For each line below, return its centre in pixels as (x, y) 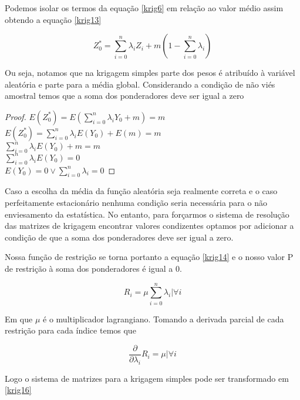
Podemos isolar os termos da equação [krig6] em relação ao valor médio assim (144, 8)
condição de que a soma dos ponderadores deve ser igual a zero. (119, 237)
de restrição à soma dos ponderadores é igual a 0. (93, 268)
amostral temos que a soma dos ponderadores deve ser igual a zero (124, 96)
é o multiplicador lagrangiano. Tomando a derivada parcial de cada (164, 319)
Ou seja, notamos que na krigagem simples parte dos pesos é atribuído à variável (150, 73)
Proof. (16, 116)
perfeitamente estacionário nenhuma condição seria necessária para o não (136, 202)
